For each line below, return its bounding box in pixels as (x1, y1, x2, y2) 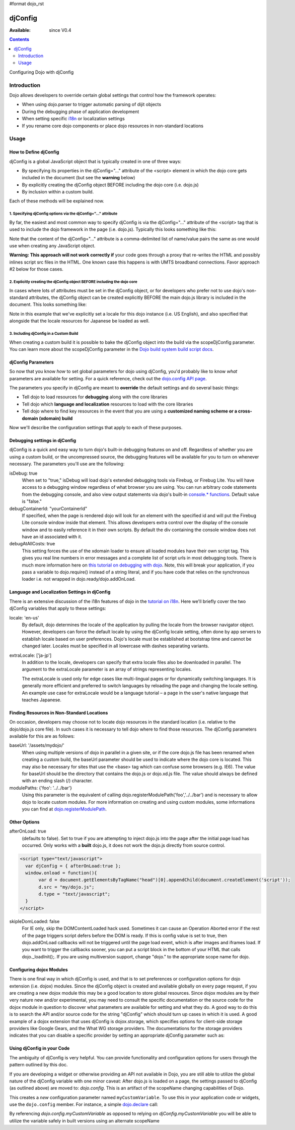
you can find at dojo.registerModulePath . (22, 806, 107, 812)
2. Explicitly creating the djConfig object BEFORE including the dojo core (9, 279, 138, 284)
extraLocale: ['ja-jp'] (9, 652, 52, 658)
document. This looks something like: (9, 301, 87, 307)
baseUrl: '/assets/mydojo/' (9, 742, 64, 748)
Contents (9, 36, 30, 42)
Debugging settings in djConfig (9, 437, 77, 444)
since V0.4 (49, 27, 71, 33)
